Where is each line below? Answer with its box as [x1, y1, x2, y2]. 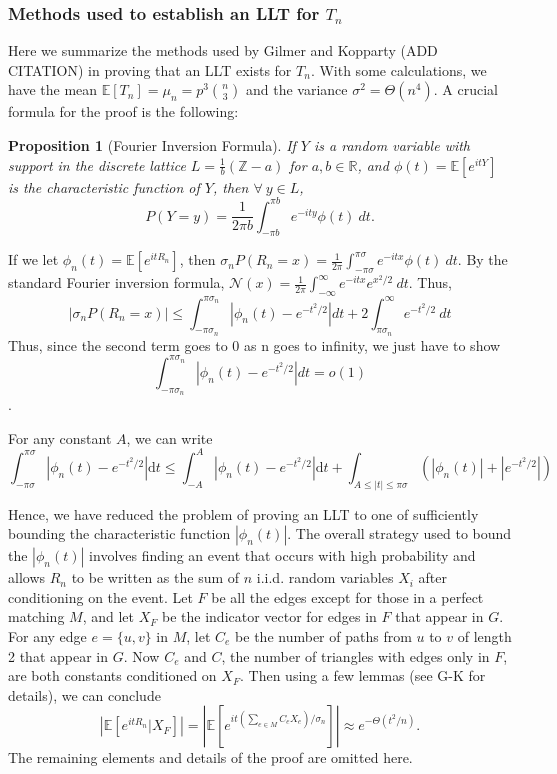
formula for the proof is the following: [8, 101, 239, 122]
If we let [8, 249, 59, 270]
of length [457, 626, 512, 646]
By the [466, 249, 508, 270]
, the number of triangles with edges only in [221, 645, 490, 666]
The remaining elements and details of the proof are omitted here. [8, 747, 413, 768]
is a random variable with [314, 135, 471, 155]
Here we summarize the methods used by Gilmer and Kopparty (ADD [8, 40, 438, 61]
